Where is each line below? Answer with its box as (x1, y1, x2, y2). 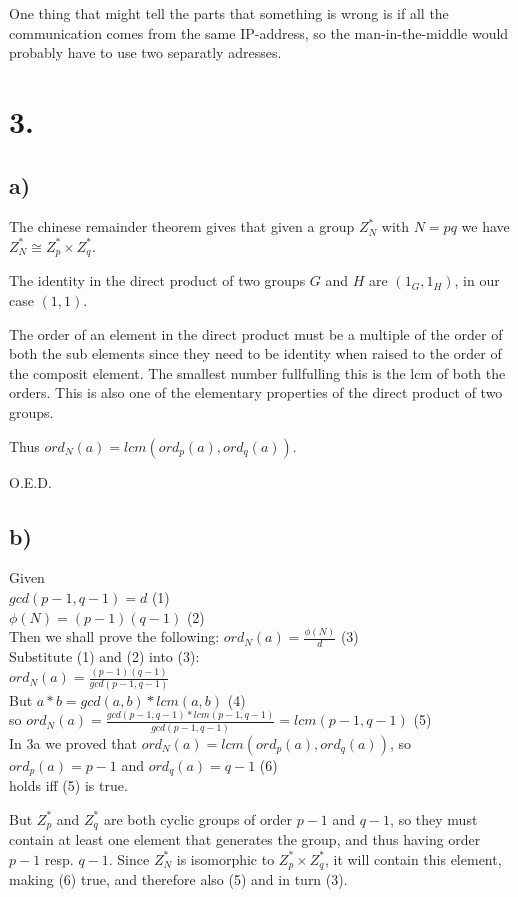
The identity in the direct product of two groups (9, 270, 306, 291)
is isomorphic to (176, 848, 275, 869)
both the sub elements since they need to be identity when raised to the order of (9, 343, 502, 364)
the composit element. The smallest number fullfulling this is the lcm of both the (9, 362, 506, 383)
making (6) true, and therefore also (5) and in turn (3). (9, 869, 348, 890)
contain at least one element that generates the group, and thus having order (9, 829, 481, 850)
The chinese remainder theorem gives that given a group (9, 216, 355, 237)
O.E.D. (9, 471, 52, 492)
